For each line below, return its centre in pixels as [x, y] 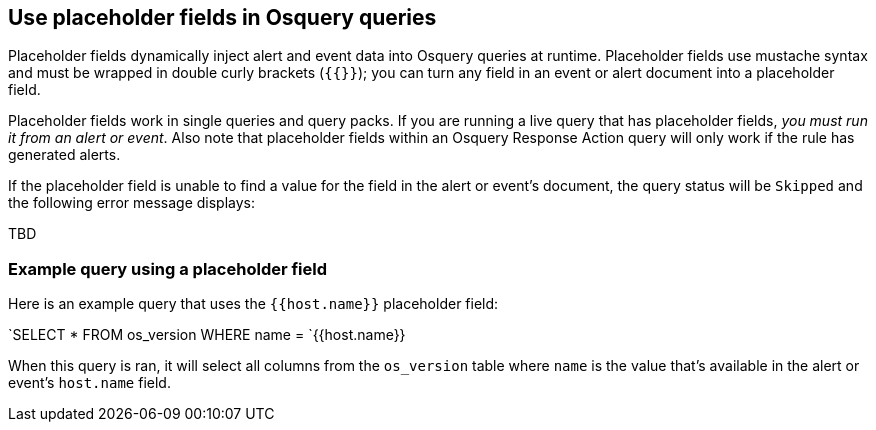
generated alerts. [64, 155]
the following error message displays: [131, 203]
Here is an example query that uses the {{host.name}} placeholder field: [253, 304]
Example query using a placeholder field [168, 268]
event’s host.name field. [89, 383]
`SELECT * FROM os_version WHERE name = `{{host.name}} [207, 335]
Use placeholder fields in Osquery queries [222, 17]
